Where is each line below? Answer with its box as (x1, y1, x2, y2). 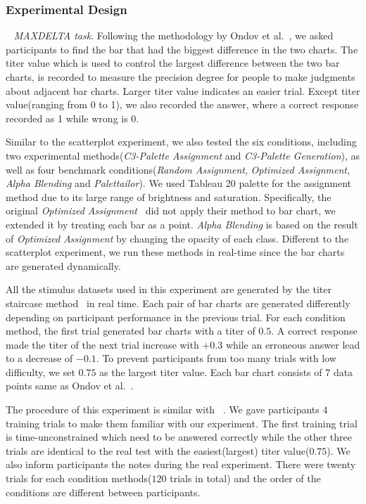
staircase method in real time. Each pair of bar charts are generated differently (6, 295, 351, 310)
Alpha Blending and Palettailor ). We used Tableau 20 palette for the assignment (6, 176, 352, 190)
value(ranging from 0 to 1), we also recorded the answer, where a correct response (6, 97, 359, 112)
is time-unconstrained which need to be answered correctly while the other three (6, 429, 352, 444)
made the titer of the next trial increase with (6, 337, 199, 351)
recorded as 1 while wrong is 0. (6, 110, 139, 125)
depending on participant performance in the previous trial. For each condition (6, 309, 346, 324)
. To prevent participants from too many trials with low (96, 351, 336, 366)
